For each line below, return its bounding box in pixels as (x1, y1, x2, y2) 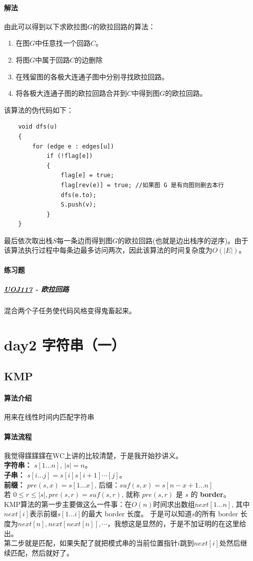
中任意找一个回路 (35, 38, 91, 48)
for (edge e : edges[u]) (32, 142, 114, 150)
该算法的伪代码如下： (4, 104, 73, 115)
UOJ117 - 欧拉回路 (4, 283, 69, 294)
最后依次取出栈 (4, 235, 53, 245)
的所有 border (195, 508, 238, 519)
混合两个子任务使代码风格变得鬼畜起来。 (4, 305, 136, 315)
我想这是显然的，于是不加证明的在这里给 (114, 518, 247, 528)
